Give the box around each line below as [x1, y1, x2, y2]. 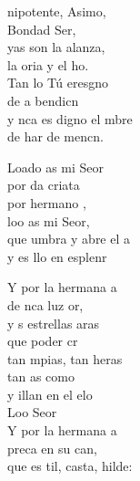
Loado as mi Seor [7, 157, 105, 176]
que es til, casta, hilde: [7, 456, 133, 476]
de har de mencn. [7, 127, 104, 146]
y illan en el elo [7, 384, 93, 403]
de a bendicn [7, 90, 79, 110]
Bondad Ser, [7, 19, 76, 38]
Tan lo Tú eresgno [7, 73, 108, 92]
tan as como [7, 367, 75, 386]
